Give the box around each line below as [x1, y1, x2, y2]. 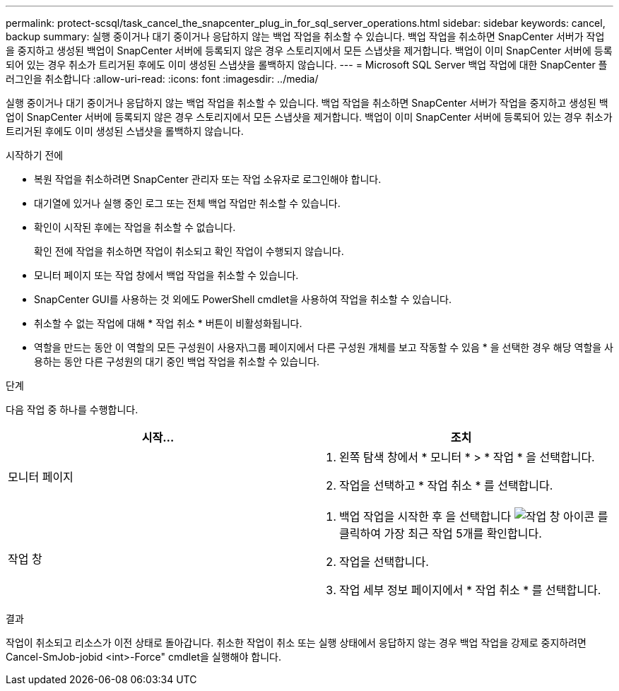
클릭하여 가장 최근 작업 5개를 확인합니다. [339, 526, 542, 541]
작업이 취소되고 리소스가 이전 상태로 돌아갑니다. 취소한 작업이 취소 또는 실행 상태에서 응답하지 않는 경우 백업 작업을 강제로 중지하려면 [6, 637, 586, 649]
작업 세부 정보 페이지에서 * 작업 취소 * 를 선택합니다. [339, 583, 601, 597]
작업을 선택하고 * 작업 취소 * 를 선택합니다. [339, 478, 553, 492]
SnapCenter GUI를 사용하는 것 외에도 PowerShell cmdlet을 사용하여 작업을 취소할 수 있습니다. [34, 293, 452, 305]
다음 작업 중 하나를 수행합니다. [6, 403, 138, 415]
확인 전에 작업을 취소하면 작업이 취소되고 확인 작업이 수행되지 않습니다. [34, 245, 344, 257]
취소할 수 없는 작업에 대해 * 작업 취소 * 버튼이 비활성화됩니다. [34, 317, 302, 329]
